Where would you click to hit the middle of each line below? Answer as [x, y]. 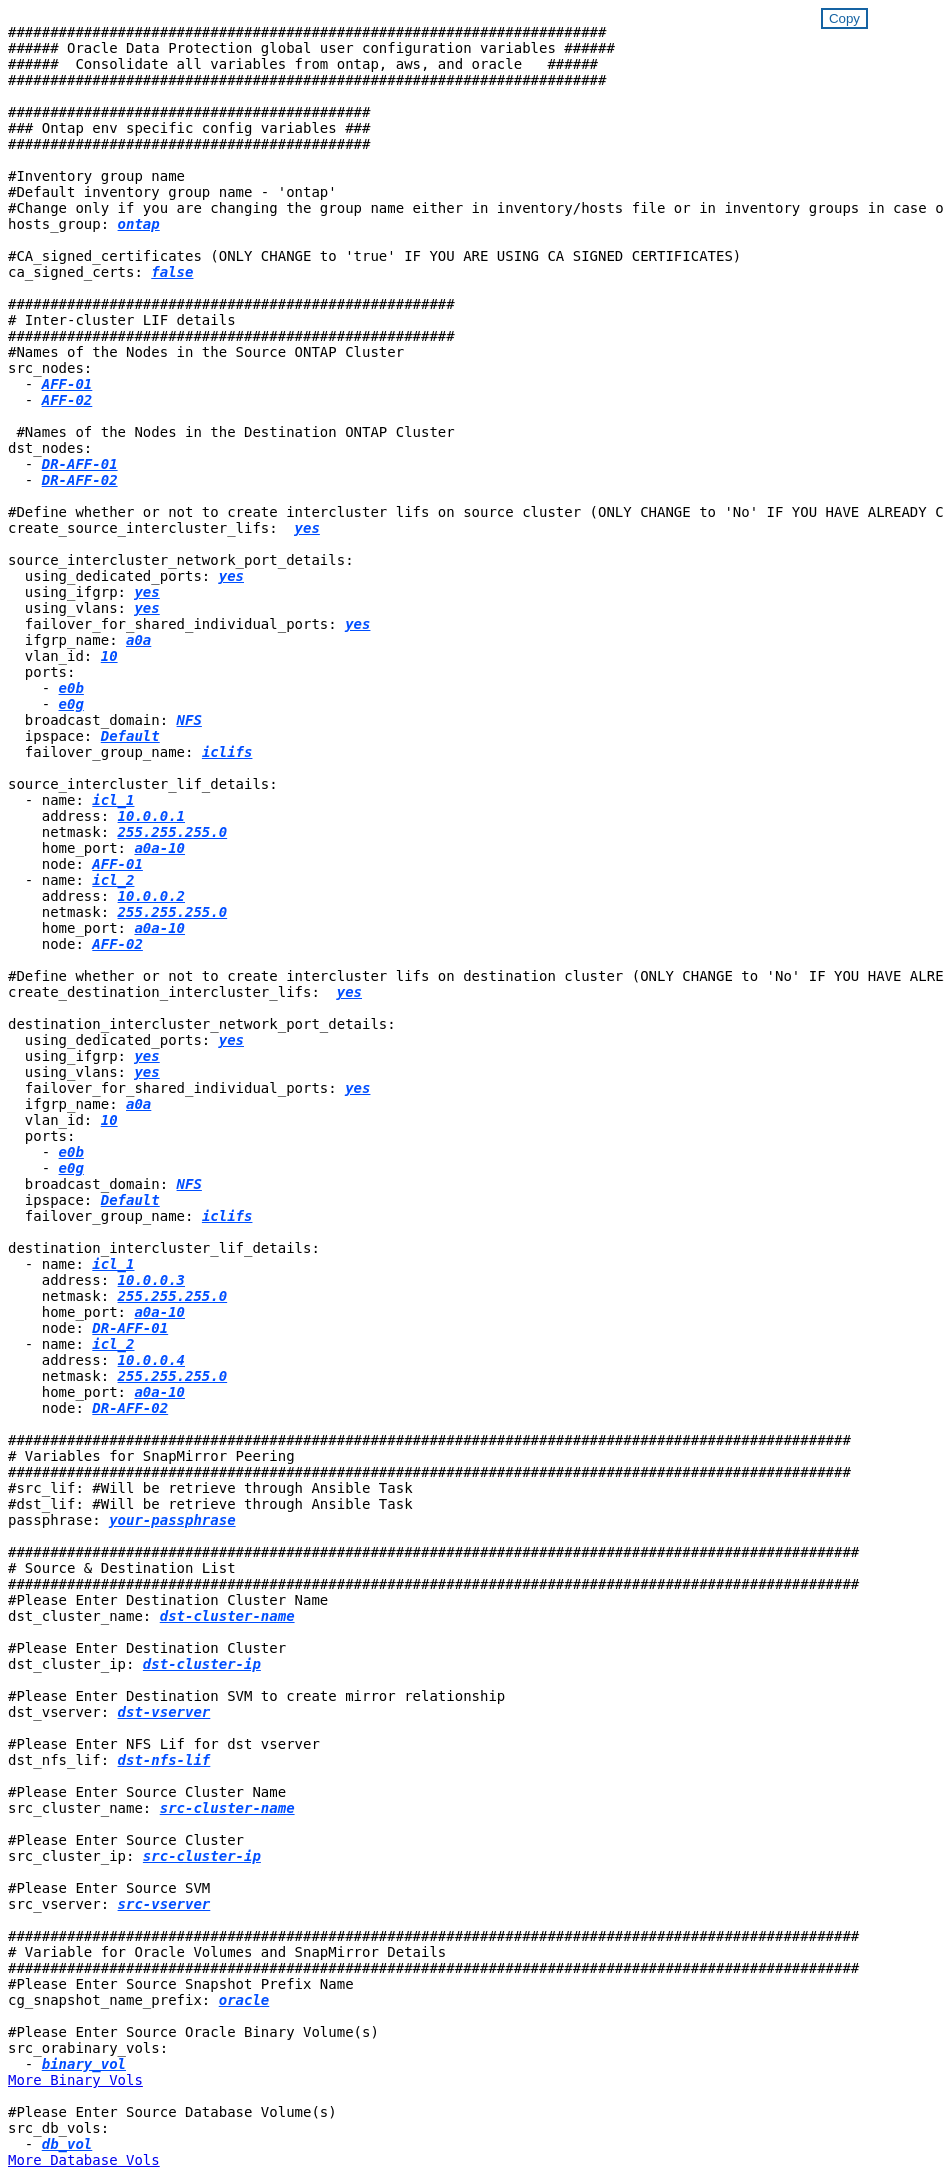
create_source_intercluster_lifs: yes [164, 528]
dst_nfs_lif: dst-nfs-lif [109, 1760]
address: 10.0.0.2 [113, 896]
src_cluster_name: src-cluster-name [151, 1808]
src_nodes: [50, 368]
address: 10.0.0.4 [113, 1360]
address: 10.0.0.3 [113, 1280]
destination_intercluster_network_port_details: [202, 1024]
